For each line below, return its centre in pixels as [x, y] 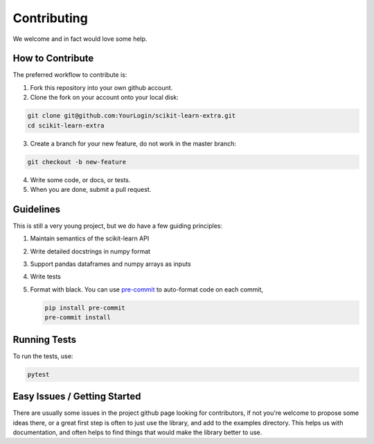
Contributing [50, 18]
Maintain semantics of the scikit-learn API [90, 238]
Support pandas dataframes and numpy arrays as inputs [110, 264]
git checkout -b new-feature [77, 162]
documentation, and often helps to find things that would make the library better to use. [137, 432]
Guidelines [36, 209]
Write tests [46, 276]
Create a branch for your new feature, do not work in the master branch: [133, 143]
